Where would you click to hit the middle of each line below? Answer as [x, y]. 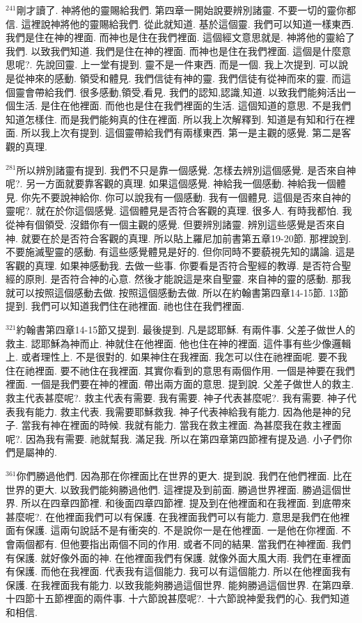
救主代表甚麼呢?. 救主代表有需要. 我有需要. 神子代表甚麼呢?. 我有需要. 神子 [176, 398]
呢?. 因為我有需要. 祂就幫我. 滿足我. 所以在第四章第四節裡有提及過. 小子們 [174, 438]
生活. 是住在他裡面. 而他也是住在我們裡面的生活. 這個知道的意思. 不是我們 [183, 105]
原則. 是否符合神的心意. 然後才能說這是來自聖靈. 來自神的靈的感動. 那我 [188, 279]
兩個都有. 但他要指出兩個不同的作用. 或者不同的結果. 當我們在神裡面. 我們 [183, 543]
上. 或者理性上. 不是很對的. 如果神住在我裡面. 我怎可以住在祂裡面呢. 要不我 [176, 357]
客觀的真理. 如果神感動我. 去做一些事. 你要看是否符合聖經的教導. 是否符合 [174, 265]
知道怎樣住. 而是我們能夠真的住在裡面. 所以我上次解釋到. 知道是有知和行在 [175, 119]
